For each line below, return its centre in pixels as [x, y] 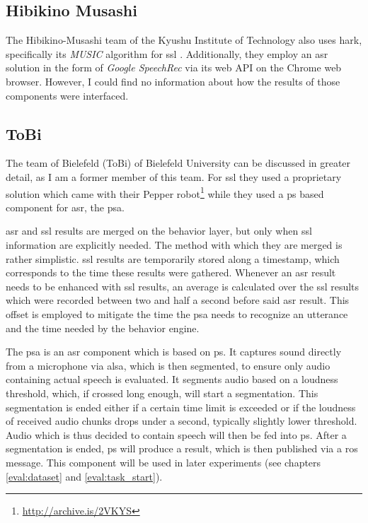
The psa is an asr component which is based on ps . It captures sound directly [174, 352]
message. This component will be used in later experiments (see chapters [163, 462]
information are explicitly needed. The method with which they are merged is [174, 245]
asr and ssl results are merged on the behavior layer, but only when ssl [159, 231]
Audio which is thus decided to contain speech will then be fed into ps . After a [176, 434]
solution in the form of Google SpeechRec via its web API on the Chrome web [174, 67]
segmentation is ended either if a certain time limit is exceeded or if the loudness [181, 407]
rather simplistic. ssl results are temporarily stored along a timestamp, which [173, 258]
